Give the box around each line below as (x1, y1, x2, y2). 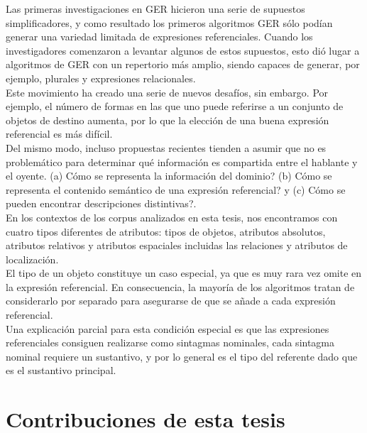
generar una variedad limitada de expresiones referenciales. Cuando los (6, 29, 313, 44)
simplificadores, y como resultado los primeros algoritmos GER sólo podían (6, 15, 333, 30)
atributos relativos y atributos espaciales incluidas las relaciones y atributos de (6, 238, 348, 253)
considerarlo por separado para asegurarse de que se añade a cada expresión (6, 293, 336, 308)
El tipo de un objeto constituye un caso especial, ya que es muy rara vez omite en (6, 265, 362, 280)
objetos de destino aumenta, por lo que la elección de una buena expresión (6, 112, 329, 127)
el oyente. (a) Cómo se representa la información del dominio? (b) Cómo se (6, 168, 332, 183)
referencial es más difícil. (6, 126, 113, 141)
